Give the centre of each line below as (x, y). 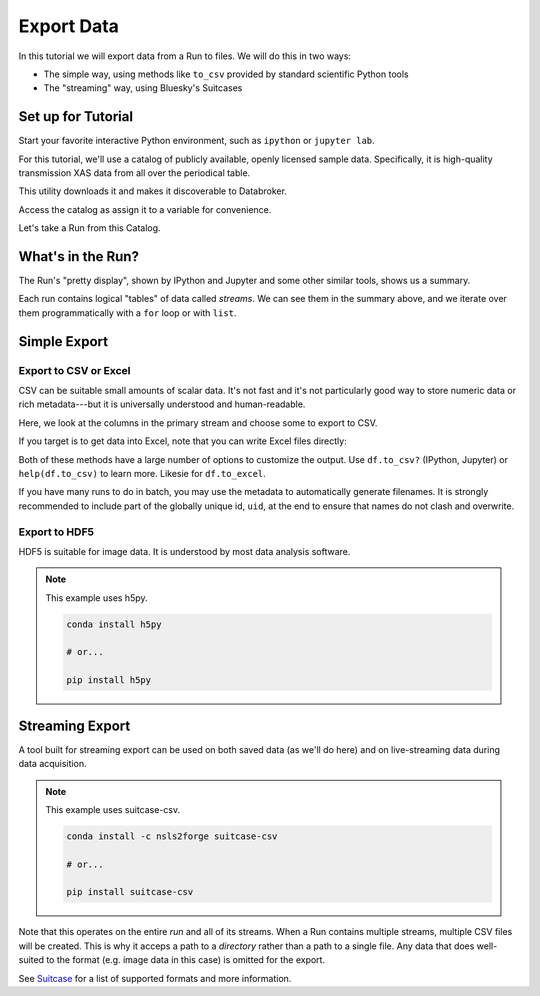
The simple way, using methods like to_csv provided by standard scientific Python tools (226, 74)
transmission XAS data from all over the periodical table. (134, 173)
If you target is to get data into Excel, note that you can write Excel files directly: (182, 441)
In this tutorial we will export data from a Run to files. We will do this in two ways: (185, 56)
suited (31, 960)
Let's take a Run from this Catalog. (89, 228)
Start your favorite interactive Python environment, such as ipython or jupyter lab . (196, 141)
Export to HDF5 (56, 532)
